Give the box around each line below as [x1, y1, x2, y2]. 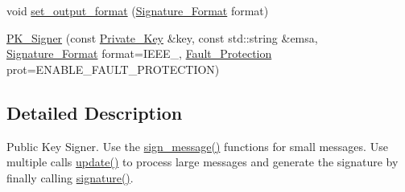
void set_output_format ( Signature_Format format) [6, 2, 269, 18]
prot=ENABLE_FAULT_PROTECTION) [6, 60, 220, 77]
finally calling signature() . [6, 169, 134, 186]
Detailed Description [6, 100, 183, 125]
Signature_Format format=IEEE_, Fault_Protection [6, 45, 272, 62]
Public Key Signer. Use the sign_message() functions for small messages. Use [6, 137, 388, 154]
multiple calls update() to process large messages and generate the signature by [6, 153, 399, 170]
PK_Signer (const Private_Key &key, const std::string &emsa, [6, 29, 318, 46]
